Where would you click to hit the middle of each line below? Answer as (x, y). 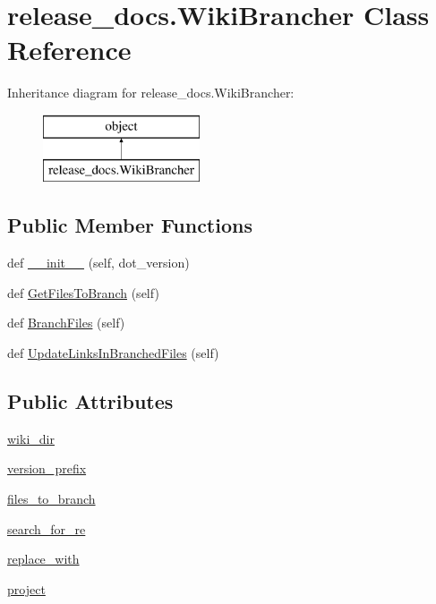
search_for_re (47, 528)
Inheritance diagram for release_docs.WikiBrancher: (151, 93)
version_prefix (47, 468)
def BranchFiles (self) (66, 323)
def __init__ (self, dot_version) (98, 263)
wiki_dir (31, 438)
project (26, 588)
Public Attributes (90, 401)
